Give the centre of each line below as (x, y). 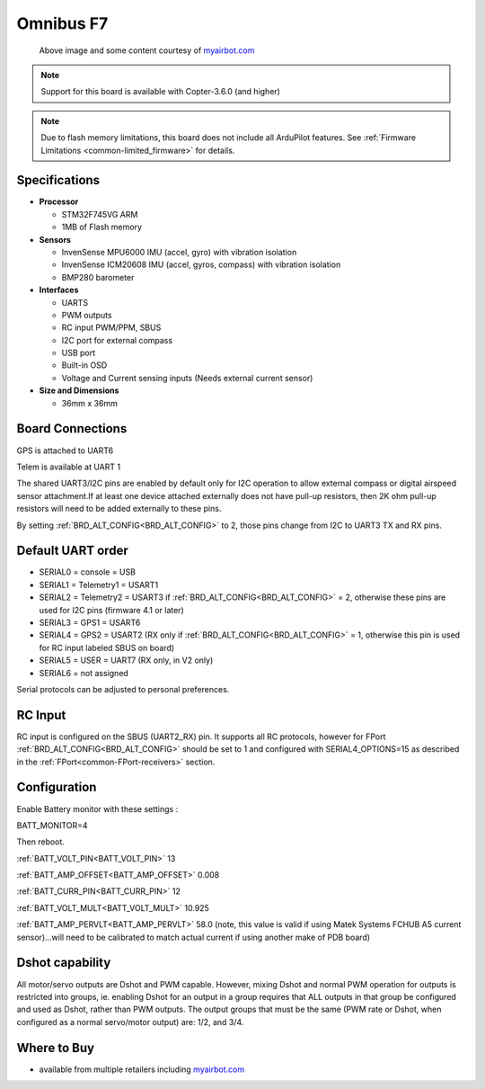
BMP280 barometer (98, 277)
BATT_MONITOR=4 (53, 825)
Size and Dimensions (79, 390)
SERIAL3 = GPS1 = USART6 (90, 622)
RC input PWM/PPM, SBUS (111, 327)
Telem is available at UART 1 (69, 467)
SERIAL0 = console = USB (88, 572)
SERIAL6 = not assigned (84, 673)
